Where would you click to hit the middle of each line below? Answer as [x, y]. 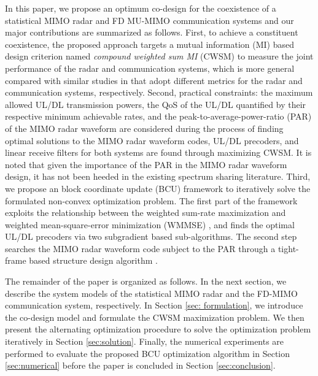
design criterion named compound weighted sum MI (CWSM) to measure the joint [159, 56]
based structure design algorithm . [93, 260]
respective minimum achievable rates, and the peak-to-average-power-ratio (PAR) [158, 116]
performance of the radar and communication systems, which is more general [150, 68]
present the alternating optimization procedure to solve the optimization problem [158, 329]
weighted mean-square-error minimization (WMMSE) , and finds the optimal [150, 224]
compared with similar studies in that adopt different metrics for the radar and [154, 80]
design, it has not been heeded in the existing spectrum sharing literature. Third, [158, 176]
